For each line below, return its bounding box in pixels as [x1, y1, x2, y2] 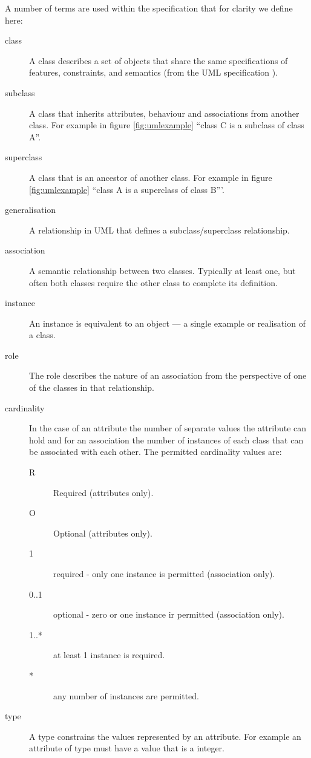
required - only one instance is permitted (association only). [53, 567, 275, 580]
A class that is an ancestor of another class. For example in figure [29, 171, 272, 183]
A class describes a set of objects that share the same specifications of [29, 54, 288, 67]
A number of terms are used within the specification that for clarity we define [5, 2, 293, 14]
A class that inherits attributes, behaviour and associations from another [29, 106, 300, 119]
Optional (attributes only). [53, 526, 152, 539]
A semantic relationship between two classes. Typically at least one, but [29, 264, 296, 276]
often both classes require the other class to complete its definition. [29, 276, 278, 289]
